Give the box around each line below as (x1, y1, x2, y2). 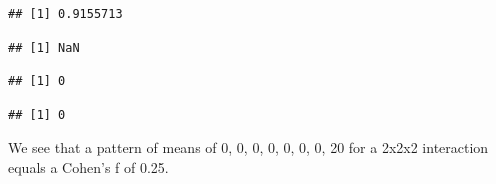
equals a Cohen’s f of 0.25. (8, 156, 169, 177)
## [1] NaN (8, 40, 80, 55)
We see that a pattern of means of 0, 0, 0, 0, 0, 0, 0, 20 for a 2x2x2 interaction (8, 137, 489, 158)
